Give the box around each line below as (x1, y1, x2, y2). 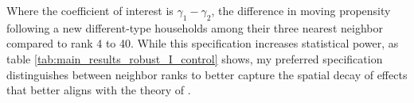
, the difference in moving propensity (211, 2, 391, 18)
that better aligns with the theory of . (6, 82, 191, 98)
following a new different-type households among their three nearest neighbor (6, 19, 383, 36)
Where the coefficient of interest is (6, 2, 174, 18)
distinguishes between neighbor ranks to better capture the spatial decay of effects (6, 66, 408, 82)
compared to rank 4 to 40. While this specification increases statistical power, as (6, 35, 399, 51)
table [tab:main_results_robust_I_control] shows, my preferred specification (6, 50, 383, 67)
